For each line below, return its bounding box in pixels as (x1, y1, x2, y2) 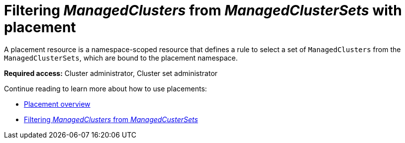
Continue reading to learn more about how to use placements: (4, 84, 207, 93)
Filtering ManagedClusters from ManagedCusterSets (24, 115, 198, 124)
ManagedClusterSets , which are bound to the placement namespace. (4, 53, 238, 62)
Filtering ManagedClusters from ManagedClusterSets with (4, 2, 402, 19)
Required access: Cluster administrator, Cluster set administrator (4, 69, 218, 77)
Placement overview (24, 99, 91, 108)
